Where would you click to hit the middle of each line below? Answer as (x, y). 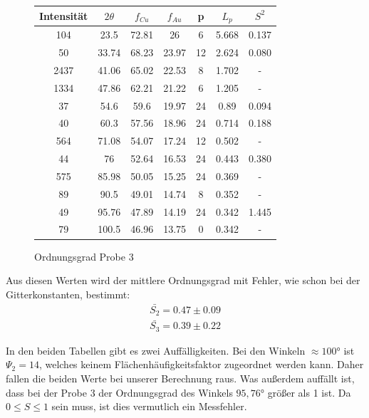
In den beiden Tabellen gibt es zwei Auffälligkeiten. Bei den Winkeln (156, 350)
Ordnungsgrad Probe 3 (84, 256)
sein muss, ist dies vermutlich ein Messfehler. (149, 406)
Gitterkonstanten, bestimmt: (68, 294)
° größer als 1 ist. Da (306, 392)
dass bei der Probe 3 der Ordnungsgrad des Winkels (119, 392)
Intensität (64, 15)
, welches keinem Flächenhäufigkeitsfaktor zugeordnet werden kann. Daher (201, 364)
